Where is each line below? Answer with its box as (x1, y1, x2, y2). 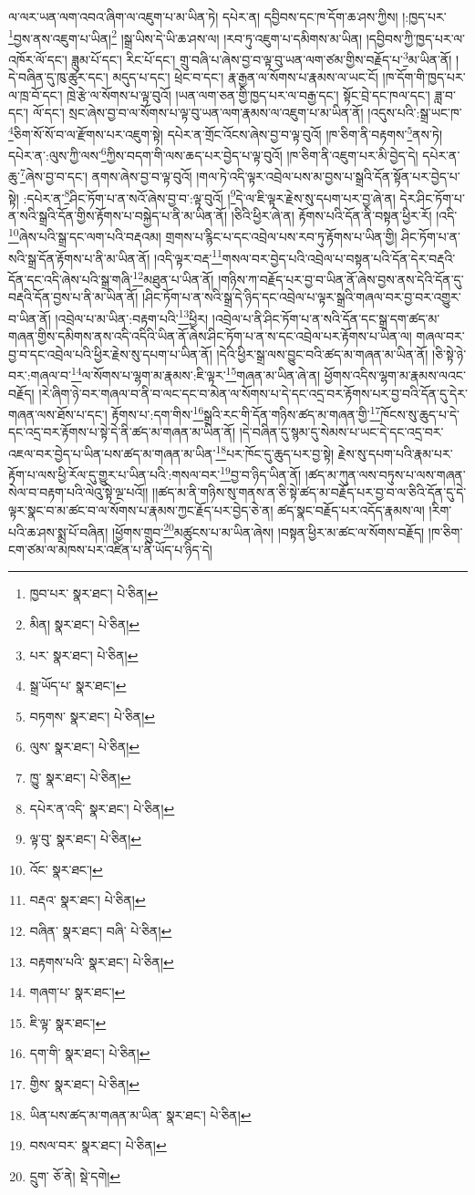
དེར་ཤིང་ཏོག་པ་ (399, 188, 465, 207)
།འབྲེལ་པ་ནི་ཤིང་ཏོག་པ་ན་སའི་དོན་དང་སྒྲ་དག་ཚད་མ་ (212, 308, 440, 327)
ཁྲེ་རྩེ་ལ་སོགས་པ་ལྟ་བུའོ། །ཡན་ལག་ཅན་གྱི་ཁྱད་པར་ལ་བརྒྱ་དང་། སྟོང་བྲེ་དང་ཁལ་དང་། (67, 85, 430, 104)
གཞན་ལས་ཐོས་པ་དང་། (8, 404, 108, 423)
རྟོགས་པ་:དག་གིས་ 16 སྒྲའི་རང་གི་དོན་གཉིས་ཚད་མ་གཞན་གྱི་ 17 (111, 402, 381, 423)
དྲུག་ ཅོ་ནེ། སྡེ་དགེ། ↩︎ (29, 1166, 121, 1185)
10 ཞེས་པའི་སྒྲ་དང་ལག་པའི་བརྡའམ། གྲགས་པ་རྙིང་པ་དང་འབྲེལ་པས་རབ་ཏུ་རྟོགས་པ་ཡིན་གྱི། (8, 224, 398, 246)
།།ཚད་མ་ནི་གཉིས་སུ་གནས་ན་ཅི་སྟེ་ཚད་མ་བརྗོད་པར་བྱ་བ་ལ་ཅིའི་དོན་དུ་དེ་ (152, 483, 467, 502)
